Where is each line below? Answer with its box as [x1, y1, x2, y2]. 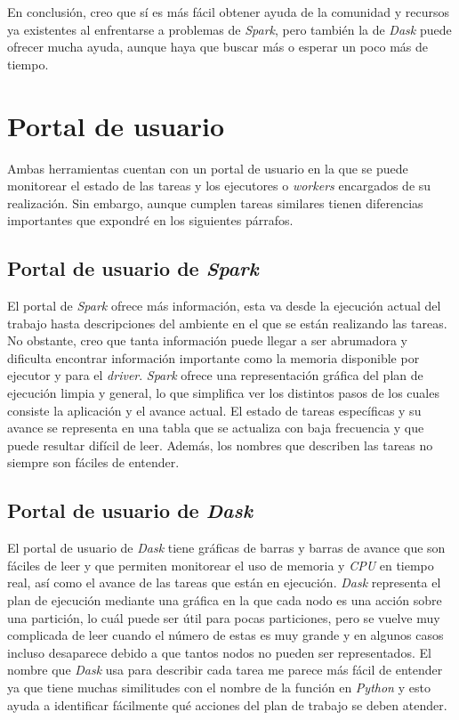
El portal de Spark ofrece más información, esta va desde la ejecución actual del [7, 296, 441, 315]
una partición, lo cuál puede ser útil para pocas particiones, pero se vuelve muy [7, 608, 440, 627]
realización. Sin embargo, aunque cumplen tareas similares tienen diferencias [7, 193, 423, 212]
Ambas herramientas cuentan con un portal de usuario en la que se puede [7, 158, 408, 177]
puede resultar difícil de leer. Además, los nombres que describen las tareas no [7, 435, 433, 454]
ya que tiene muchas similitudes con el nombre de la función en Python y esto [7, 677, 431, 696]
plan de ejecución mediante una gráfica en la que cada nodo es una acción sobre [7, 591, 442, 609]
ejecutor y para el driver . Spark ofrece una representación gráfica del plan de [7, 366, 423, 384]
